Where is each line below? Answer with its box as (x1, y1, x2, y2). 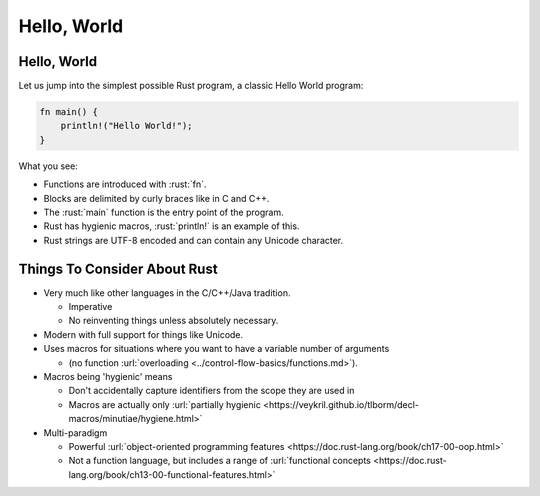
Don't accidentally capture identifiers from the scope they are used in (68, 385, 355, 397)
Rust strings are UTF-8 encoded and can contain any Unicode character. (43, 234, 344, 246)
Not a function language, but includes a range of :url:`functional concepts (68, 455, 372, 467)
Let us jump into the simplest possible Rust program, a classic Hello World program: (18, 80, 364, 92)
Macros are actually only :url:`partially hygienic (68, 398, 262, 410)
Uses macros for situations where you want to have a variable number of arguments (43, 343, 390, 355)
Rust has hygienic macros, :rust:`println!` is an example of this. (43, 220, 300, 232)
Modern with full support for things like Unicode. (43, 328, 244, 340)
